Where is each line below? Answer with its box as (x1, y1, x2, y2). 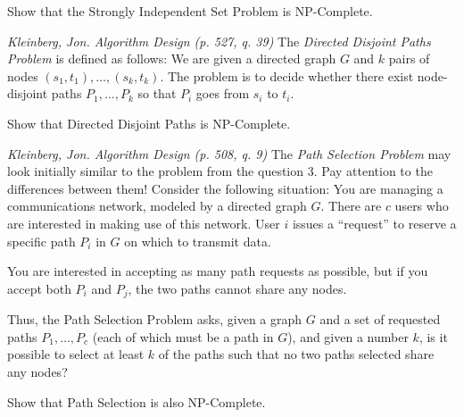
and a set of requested (319, 310, 441, 329)
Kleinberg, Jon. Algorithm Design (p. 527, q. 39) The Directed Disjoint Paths (7, 31, 431, 50)
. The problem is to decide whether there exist (160, 66, 414, 85)
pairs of (388, 49, 430, 68)
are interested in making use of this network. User (7, 213, 280, 232)
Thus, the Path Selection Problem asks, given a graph (7, 310, 302, 329)
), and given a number (287, 327, 409, 346)
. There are (320, 196, 382, 215)
